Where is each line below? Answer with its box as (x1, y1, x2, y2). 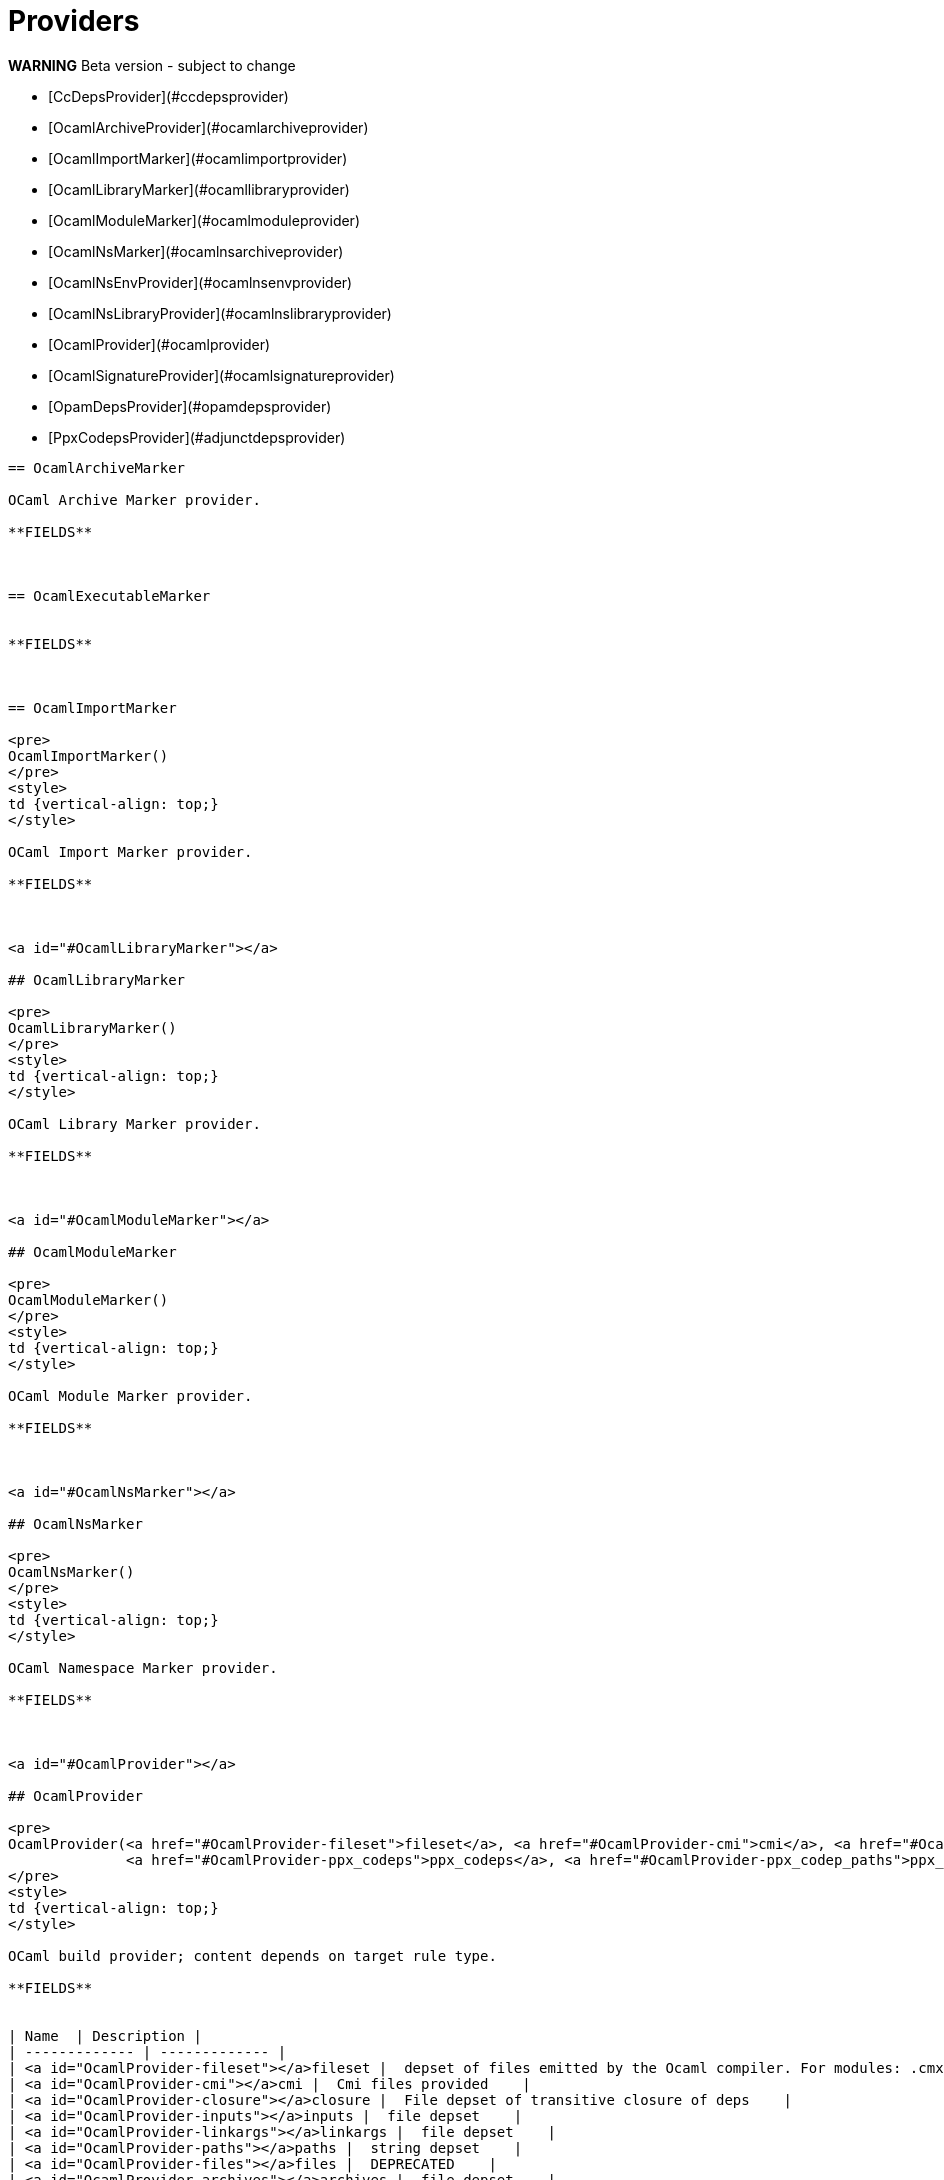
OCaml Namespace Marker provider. (8, 1659, 278, 1676)
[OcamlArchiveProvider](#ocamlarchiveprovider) (48, 118, 369, 136)
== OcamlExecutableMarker (8, 587, 211, 604)
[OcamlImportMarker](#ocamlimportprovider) (48, 149, 348, 167)
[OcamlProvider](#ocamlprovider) (48, 335, 271, 353)
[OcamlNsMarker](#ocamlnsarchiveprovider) (48, 242, 344, 260)
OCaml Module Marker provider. (8, 1387, 253, 1404)
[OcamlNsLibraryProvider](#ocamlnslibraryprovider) (48, 304, 392, 322)
